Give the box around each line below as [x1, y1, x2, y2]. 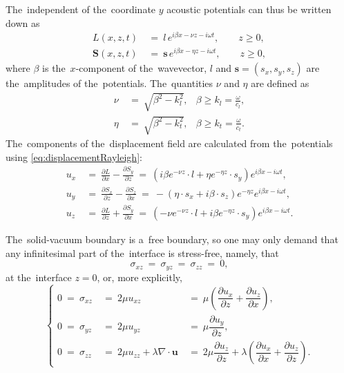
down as [6, 15, 40, 30]
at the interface [6, 269, 72, 284]
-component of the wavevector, [75, 61, 207, 75]
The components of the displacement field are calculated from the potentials [6, 136, 333, 151]
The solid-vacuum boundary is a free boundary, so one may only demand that [6, 232, 338, 247]
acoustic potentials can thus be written [166, 2, 332, 16]
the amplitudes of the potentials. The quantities [6, 76, 213, 90]
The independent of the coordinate [6, 2, 156, 16]
